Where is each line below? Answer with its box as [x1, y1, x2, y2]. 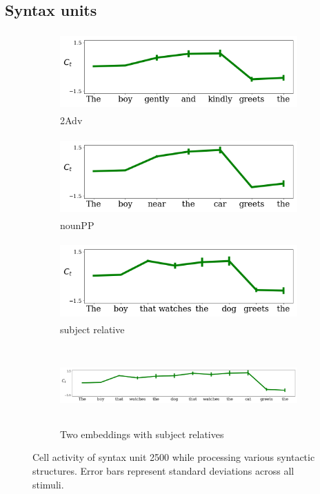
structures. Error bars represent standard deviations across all [32, 464, 294, 478]
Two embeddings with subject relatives [60, 426, 224, 441]
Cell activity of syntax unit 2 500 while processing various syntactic [32, 450, 315, 464]
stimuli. [32, 477, 64, 491]
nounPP [60, 217, 94, 232]
